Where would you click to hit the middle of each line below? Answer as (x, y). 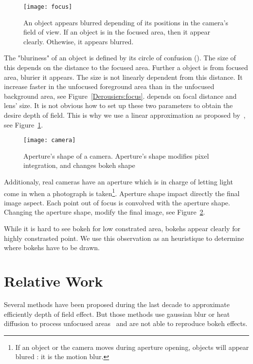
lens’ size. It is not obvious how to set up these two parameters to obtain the (118, 105)
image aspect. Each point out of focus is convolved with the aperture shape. (117, 202)
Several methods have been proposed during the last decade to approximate (117, 304)
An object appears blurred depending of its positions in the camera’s (126, 22)
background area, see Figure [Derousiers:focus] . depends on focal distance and (120, 96)
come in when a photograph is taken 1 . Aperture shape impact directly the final (122, 192)
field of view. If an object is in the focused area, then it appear (117, 32)
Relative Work (54, 281)
